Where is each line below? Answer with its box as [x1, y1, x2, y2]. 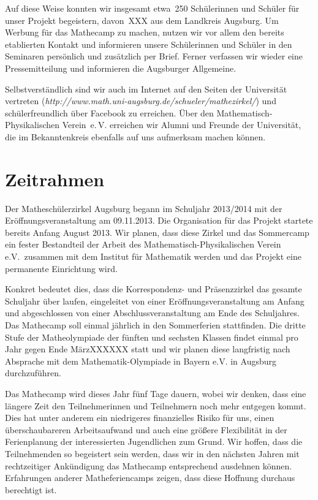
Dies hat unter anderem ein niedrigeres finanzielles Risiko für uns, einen [5, 411, 274, 424]
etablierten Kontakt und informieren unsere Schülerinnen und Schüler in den [5, 37, 292, 50]
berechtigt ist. [5, 483, 57, 496]
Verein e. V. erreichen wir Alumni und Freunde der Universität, [62, 118, 301, 131]
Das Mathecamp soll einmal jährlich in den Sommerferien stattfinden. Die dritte [5, 319, 306, 331]
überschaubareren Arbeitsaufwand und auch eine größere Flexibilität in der [5, 423, 287, 436]
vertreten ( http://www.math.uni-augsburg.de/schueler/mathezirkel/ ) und [5, 94, 276, 107]
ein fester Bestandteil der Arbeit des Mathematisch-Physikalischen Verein [5, 238, 281, 251]
